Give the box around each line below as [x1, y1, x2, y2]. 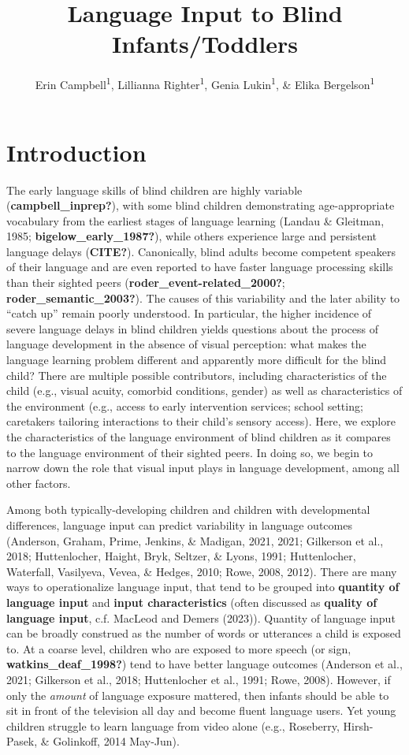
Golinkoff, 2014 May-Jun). [53, 733, 180, 749]
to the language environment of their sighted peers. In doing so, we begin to [6, 444, 374, 460]
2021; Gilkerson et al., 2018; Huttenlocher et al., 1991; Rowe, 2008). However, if [6, 671, 391, 687]
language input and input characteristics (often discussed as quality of [6, 593, 377, 610]
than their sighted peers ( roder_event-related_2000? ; [6, 274, 285, 291]
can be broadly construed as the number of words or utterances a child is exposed [6, 625, 401, 642]
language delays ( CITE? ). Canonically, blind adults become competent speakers [6, 243, 396, 259]
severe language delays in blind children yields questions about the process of [6, 320, 378, 337]
